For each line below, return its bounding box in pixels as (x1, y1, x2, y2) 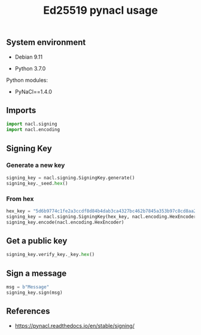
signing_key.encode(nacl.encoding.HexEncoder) (6, 219, 124, 225)
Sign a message (6, 268, 67, 278)
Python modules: (6, 76, 48, 84)
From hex (6, 194, 34, 203)
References (6, 306, 50, 316)
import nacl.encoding (6, 127, 60, 133)
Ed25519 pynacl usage (42, 4, 159, 17)
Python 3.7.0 (14, 65, 46, 72)
